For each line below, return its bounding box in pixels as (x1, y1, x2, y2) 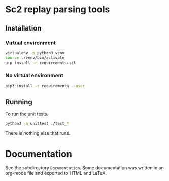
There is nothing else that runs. (5, 130, 71, 136)
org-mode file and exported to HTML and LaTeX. (5, 170, 107, 176)
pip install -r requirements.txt (5, 60, 76, 65)
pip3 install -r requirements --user (5, 83, 85, 88)
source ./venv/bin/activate (5, 55, 65, 61)
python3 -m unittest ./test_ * (5, 121, 70, 126)
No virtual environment (5, 72, 63, 79)
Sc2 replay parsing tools (5, 4, 110, 15)
